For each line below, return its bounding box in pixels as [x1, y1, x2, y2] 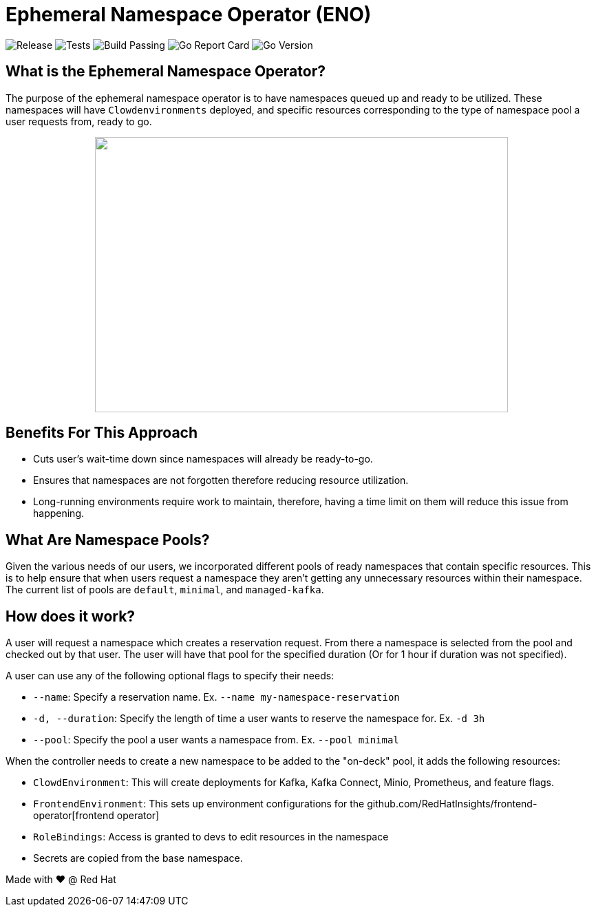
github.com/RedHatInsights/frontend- [367, 798, 538, 810]
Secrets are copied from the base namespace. [33, 852, 243, 865]
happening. [33, 507, 84, 520]
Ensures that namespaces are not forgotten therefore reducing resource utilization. [33, 474, 409, 487]
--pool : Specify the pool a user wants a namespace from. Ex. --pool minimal [33, 734, 399, 746]
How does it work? [6, 607, 136, 625]
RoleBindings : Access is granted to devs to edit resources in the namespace [33, 831, 389, 843]
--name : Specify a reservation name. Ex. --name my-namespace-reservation [33, 691, 400, 703]
